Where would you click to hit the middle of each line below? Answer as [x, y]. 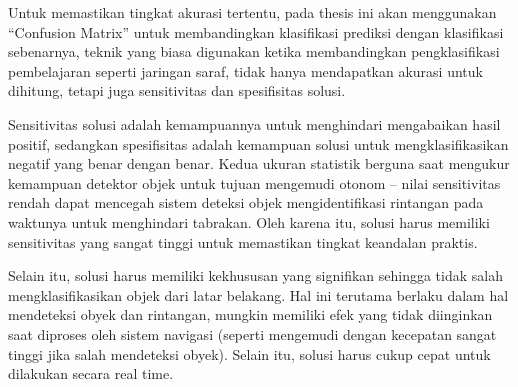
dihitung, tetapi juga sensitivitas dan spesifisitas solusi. [177, 90]
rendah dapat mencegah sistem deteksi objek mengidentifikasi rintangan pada [246, 202]
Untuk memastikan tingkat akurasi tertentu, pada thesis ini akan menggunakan [252, 12]
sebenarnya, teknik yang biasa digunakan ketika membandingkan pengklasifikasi [254, 51]
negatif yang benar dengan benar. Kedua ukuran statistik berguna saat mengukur [259, 163]
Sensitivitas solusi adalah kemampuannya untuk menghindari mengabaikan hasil [254, 123]
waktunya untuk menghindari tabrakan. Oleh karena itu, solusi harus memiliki [249, 221]
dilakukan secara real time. [91, 373]
